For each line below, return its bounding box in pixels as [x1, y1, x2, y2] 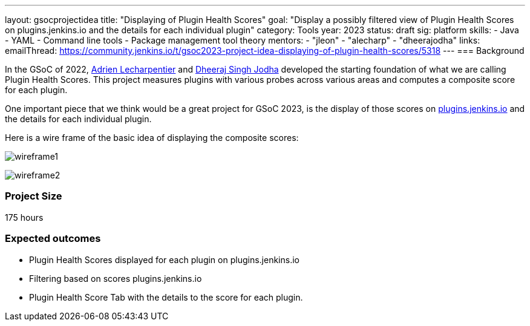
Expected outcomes [5, 232, 101, 245]
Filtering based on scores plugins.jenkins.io [29, 273, 202, 284]
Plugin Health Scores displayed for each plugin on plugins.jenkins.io [29, 254, 299, 265]
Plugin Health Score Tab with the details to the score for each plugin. [29, 292, 303, 302]
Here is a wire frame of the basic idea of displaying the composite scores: [5, 132, 299, 143]
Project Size [5, 190, 62, 203]
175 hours [5, 212, 44, 223]
